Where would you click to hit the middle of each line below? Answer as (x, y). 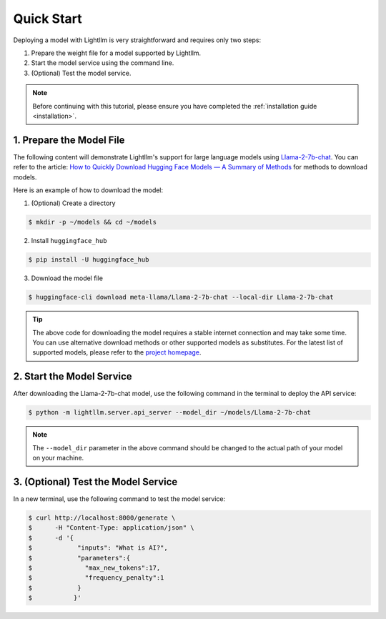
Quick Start (48, 19)
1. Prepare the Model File (69, 140)
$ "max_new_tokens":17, (94, 568)
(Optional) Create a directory (73, 203)
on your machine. (58, 458)
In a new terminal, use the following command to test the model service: (119, 499)
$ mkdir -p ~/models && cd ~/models (93, 222)
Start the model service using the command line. (103, 63)
